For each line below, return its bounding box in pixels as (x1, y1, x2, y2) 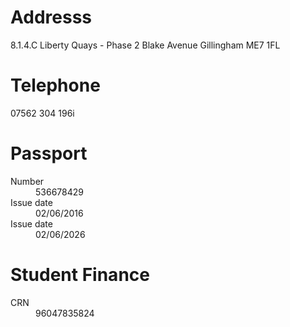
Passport (10, 142, 88, 165)
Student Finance (10, 264, 150, 286)
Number (10, 175, 45, 187)
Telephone (10, 74, 101, 97)
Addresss (10, 6, 93, 29)
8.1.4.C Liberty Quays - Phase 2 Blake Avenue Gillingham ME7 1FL (10, 39, 281, 51)
